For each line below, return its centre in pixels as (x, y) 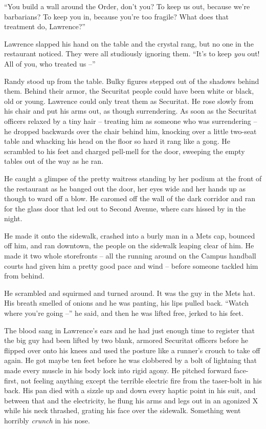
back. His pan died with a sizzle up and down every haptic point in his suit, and (130, 390)
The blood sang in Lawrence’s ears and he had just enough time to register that (129, 330)
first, (12, 380)
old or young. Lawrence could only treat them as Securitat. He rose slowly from (129, 101)
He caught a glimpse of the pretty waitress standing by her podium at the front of (133, 178)
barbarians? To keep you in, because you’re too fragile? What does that (117, 16)
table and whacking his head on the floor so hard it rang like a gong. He (117, 141)
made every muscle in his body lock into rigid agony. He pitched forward (118, 370)
